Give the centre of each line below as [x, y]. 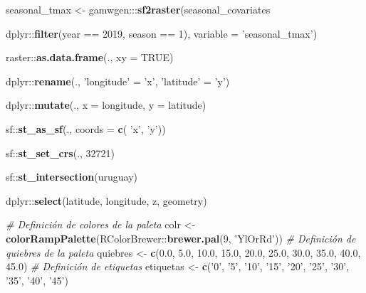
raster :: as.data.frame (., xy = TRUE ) [90, 57]
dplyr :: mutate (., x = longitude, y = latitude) [106, 105]
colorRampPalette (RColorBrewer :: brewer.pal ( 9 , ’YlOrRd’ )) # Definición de [181, 238]
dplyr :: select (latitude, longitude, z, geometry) [106, 200]
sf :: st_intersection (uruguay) [72, 177]
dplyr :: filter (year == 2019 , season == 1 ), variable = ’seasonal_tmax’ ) [162, 33]
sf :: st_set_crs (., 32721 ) [61, 153]
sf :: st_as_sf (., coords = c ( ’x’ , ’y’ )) [86, 128]
